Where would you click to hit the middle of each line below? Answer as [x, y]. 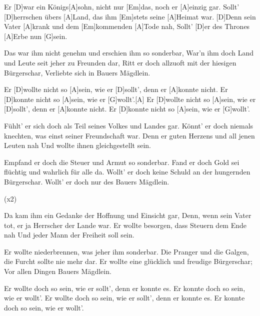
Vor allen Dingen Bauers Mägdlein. [58, 271]
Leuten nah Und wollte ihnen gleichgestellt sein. [77, 145]
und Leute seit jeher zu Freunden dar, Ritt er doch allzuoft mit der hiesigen [120, 62]
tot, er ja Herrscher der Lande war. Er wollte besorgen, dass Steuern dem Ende [125, 225]
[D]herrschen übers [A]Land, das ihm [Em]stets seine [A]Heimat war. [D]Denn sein [130, 16]
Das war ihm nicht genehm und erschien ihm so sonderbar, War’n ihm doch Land [129, 53]
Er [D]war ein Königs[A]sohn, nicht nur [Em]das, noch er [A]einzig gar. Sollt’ [122, 6]
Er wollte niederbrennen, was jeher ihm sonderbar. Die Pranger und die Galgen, [126, 251]
